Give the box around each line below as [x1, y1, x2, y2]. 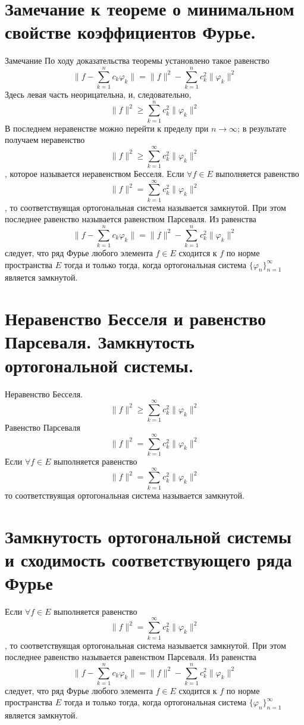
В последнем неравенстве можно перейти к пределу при [5, 122, 209, 134]
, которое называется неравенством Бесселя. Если [5, 167, 184, 180]
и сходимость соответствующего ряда [5, 547, 292, 571]
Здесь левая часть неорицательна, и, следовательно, [5, 88, 192, 101]
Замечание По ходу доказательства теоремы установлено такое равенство [5, 54, 269, 67]
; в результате [237, 122, 287, 134]
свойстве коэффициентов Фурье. [5, 20, 256, 44]
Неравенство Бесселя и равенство [5, 306, 267, 331]
